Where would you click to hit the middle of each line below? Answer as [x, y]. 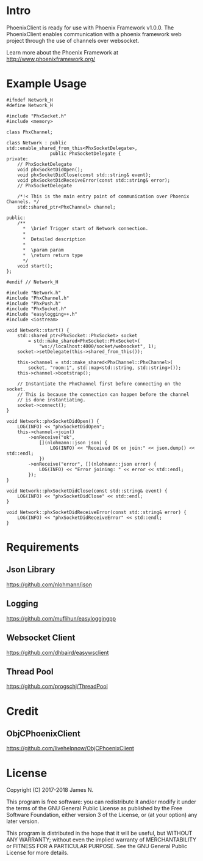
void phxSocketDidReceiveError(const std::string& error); [94, 180]
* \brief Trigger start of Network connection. [85, 228]
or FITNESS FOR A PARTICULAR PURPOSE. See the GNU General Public [97, 846]
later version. [23, 821]
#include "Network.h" [34, 293]
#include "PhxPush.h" [34, 304]
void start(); [35, 266]
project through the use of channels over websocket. [73, 40]
